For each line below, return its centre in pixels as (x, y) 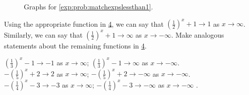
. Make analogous (198, 34)
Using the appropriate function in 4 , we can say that (84, 24)
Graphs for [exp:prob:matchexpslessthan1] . (89, 6)
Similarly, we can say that (43, 34)
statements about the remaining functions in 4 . (75, 45)
